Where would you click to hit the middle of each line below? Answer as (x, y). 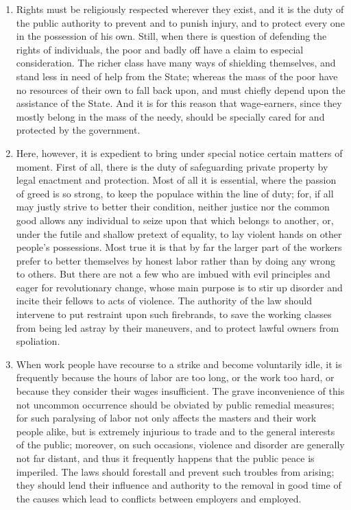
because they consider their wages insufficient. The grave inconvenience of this (180, 391)
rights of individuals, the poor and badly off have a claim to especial (160, 49)
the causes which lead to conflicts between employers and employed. (159, 498)
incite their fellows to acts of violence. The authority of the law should (164, 301)
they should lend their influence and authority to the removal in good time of (179, 485)
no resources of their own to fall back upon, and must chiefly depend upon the (181, 89)
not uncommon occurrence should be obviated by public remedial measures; (175, 404)
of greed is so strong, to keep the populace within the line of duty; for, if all (175, 193)
